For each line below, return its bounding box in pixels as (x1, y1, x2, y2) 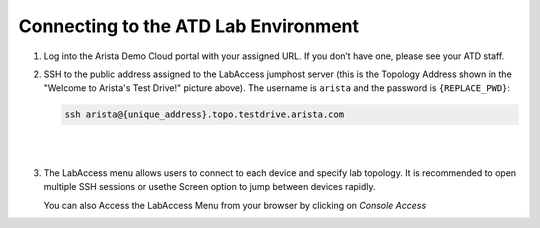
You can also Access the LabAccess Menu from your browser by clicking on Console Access (43, 199, 427, 211)
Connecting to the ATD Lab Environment (18, 15, 360, 37)
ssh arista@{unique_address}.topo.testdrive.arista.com (64, 109, 345, 120)
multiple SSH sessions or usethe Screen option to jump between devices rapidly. (43, 181, 376, 193)
